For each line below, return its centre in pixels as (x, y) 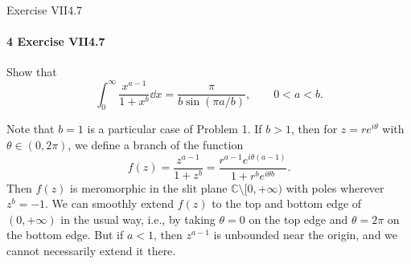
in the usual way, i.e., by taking (138, 219)
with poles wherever (335, 187)
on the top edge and (298, 219)
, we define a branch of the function (156, 144)
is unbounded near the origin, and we (306, 235)
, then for (314, 129)
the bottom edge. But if (65, 235)
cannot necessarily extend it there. (91, 250)
